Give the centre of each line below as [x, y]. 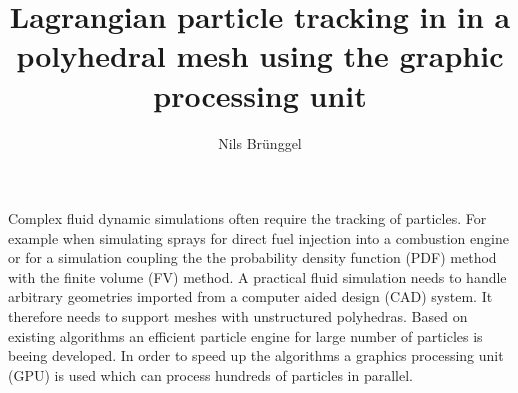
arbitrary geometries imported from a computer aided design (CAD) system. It [250, 296]
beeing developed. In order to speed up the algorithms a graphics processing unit [256, 355]
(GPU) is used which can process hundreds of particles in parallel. [210, 374]
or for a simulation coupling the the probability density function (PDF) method [252, 257]
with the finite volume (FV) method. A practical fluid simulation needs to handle [257, 276]
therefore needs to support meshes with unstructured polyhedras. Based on [238, 316]
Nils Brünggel [260, 142]
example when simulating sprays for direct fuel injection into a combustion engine [258, 237]
